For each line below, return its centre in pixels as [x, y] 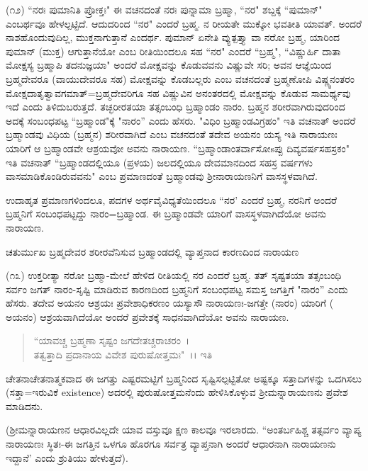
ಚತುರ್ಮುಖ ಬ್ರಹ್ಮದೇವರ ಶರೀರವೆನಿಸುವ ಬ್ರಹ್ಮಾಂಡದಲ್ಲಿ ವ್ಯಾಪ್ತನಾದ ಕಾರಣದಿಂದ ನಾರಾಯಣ [152, 251]
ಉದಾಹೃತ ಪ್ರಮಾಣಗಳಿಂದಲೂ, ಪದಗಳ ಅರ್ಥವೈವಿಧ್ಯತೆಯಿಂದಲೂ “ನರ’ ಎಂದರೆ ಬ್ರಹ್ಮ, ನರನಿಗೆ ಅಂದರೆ [172, 199]
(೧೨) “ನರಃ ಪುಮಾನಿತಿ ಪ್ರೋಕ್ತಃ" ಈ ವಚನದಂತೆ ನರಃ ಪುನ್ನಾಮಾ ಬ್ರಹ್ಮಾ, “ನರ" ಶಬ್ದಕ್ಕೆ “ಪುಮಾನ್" [164, 9]
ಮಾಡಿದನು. [24, 405]
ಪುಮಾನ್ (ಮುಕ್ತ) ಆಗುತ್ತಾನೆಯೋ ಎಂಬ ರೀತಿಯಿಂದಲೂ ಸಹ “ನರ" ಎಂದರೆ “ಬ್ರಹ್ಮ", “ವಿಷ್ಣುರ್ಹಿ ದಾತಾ [173, 51]
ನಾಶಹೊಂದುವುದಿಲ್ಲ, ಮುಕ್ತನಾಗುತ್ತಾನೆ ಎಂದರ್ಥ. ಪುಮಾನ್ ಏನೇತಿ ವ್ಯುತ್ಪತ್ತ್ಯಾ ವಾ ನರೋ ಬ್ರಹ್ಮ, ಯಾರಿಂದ [173, 37]
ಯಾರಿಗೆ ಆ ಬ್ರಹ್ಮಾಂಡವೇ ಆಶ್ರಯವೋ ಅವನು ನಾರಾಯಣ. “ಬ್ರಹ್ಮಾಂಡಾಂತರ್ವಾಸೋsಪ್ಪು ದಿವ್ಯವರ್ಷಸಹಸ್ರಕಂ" [178, 148]
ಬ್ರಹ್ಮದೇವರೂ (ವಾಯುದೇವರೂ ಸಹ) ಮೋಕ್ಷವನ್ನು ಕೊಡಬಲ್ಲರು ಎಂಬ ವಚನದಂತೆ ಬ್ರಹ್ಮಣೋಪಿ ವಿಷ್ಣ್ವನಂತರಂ [180, 78]
